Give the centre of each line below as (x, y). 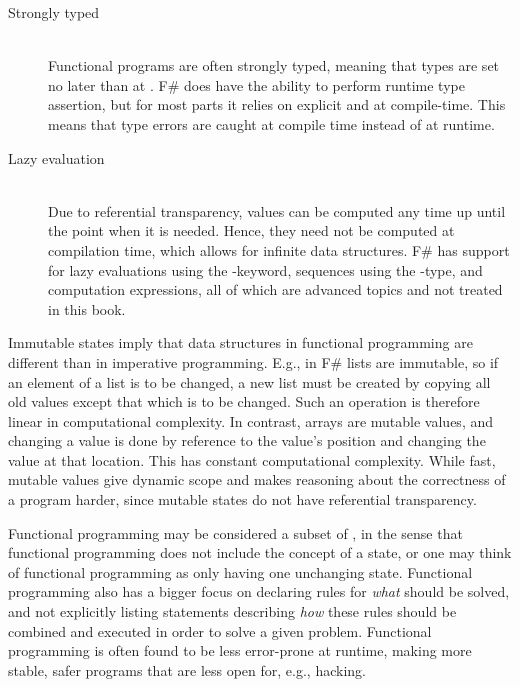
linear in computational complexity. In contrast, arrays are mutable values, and (251, 420)
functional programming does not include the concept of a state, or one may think (260, 552)
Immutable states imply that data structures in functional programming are (240, 342)
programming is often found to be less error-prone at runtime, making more (240, 650)
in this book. (87, 308)
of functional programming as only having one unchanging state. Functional (240, 571)
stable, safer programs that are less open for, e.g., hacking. (187, 669)
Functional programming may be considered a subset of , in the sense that (235, 532)
